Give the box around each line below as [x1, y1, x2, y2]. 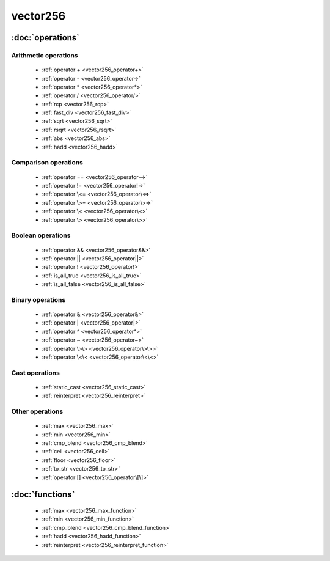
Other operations [11, 407, 64, 416]
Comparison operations [11, 158, 84, 167]
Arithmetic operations [11, 51, 79, 59]
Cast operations [11, 369, 61, 377]
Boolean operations [11, 231, 71, 240]
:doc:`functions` [11, 490, 75, 500]
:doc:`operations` [11, 32, 80, 43]
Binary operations [11, 295, 66, 304]
